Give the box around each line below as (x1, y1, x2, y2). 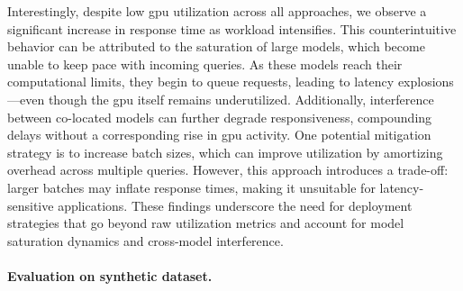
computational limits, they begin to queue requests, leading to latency (7, 72, 395, 91)
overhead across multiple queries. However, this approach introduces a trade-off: (7, 160, 449, 179)
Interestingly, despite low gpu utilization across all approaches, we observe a (7, 2, 427, 20)
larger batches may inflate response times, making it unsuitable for (7, 177, 376, 196)
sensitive (7, 196, 54, 214)
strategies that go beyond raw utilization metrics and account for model (7, 214, 404, 232)
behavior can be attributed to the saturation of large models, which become (7, 37, 425, 56)
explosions (397, 72, 454, 91)
